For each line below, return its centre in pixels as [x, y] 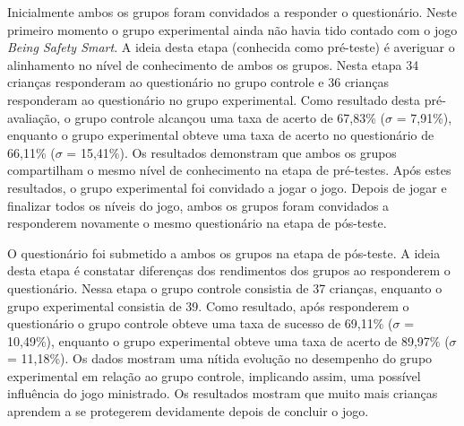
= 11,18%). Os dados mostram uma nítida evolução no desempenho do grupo [220, 358]
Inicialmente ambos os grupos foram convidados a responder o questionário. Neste [232, 12]
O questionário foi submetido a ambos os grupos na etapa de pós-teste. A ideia [224, 252]
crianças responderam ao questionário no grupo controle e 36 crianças [198, 82]
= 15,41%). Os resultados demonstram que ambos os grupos [232, 152]
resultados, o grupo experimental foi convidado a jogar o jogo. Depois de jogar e [227, 187]
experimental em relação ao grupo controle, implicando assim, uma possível [214, 375]
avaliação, [34, 117]
